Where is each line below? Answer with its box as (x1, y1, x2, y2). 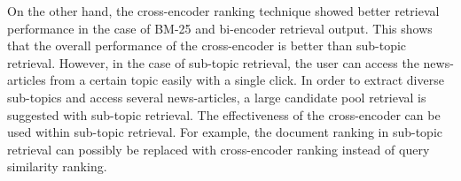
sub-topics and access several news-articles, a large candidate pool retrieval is (7, 87, 426, 106)
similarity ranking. (7, 157, 107, 176)
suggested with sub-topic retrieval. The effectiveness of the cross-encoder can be (7, 105, 441, 124)
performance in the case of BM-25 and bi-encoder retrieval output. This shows (7, 19, 433, 37)
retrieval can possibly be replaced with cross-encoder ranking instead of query (7, 140, 430, 158)
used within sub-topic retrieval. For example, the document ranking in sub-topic (7, 123, 443, 141)
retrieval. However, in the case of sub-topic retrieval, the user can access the (7, 53, 419, 72)
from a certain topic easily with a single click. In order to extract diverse (50, 71, 444, 89)
